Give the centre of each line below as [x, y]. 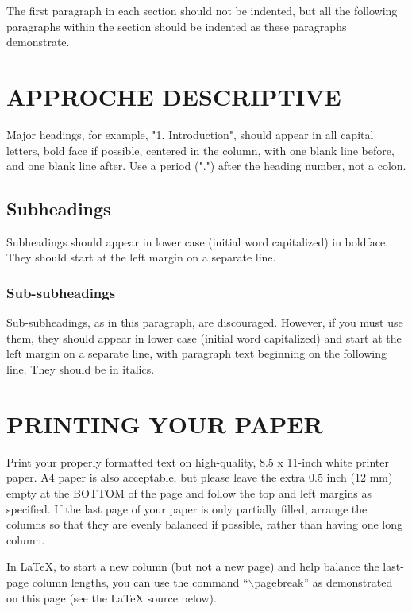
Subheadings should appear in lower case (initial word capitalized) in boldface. [198, 241]
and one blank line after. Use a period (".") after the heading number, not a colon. [206, 166]
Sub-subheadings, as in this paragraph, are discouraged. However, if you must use [205, 322]
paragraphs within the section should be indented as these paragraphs [177, 26]
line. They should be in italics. [81, 369]
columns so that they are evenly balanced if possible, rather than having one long [204, 524]
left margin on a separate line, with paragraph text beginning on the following [197, 353]
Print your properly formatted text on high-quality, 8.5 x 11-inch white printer [198, 461]
